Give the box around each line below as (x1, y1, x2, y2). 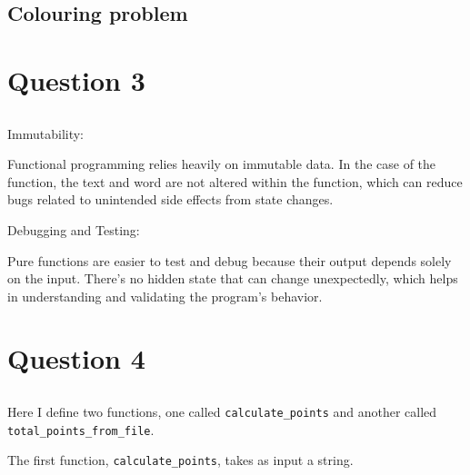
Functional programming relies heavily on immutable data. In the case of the (7, 154, 436, 173)
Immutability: (7, 124, 85, 143)
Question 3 (7, 61, 145, 98)
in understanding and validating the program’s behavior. (7, 286, 323, 305)
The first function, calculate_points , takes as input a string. (7, 450, 354, 470)
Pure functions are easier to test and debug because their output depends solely (7, 251, 452, 270)
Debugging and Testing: (7, 220, 140, 239)
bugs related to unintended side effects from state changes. (7, 190, 334, 209)
